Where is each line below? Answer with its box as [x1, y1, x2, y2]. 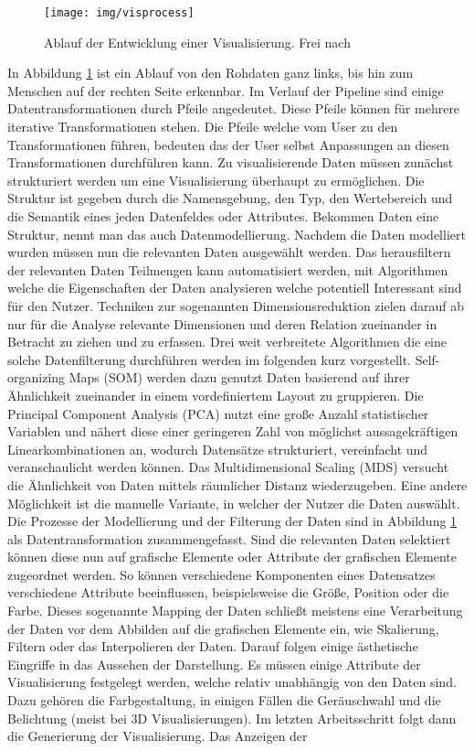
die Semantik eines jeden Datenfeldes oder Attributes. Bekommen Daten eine [7, 207, 439, 225]
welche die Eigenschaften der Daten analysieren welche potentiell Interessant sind [7, 278, 462, 297]
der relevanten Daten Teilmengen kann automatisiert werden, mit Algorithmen [7, 260, 448, 279]
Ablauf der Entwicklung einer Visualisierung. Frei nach [44, 32, 351, 51]
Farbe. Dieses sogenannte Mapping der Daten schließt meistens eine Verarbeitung [7, 601, 463, 620]
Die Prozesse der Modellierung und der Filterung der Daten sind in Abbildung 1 [7, 511, 458, 531]
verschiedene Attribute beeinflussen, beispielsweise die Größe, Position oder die [7, 583, 449, 602]
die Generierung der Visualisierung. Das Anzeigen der [7, 726, 308, 746]
